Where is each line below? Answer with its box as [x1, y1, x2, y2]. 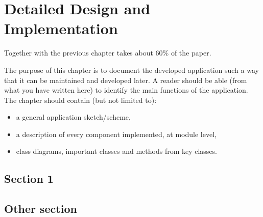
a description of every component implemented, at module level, [16, 128, 217, 139]
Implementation [4, 18, 118, 39]
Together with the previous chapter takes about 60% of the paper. [4, 47, 211, 58]
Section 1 [4, 171, 54, 186]
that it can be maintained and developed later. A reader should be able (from [4, 74, 247, 85]
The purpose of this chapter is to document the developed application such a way [4, 64, 259, 75]
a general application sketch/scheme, [16, 112, 131, 122]
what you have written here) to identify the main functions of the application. [4, 85, 248, 95]
